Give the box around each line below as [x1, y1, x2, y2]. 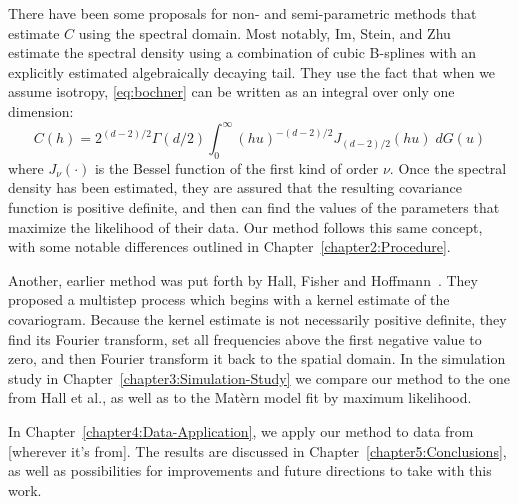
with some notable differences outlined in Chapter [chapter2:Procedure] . [8, 236, 451, 257]
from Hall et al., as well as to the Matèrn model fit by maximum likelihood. [8, 387, 472, 408]
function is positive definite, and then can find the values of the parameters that [8, 197, 500, 218]
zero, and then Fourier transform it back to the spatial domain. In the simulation [8, 348, 506, 369]
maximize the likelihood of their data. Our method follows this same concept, [8, 216, 483, 237]
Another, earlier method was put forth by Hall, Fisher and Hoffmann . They [8, 269, 478, 290]
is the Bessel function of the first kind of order [94, 157, 379, 178]
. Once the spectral [389, 157, 507, 178]
